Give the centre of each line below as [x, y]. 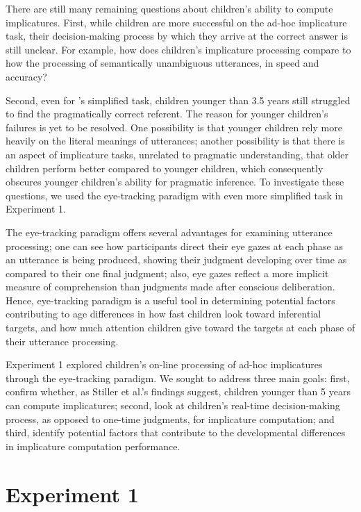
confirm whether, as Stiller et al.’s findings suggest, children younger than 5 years [178, 391]
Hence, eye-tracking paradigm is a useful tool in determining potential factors [170, 300]
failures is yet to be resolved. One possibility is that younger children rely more [174, 127]
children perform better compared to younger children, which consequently [165, 168]
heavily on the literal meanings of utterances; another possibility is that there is [175, 141]
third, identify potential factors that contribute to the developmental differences [176, 432]
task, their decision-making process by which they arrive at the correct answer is [177, 36]
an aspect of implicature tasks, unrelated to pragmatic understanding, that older [177, 154]
